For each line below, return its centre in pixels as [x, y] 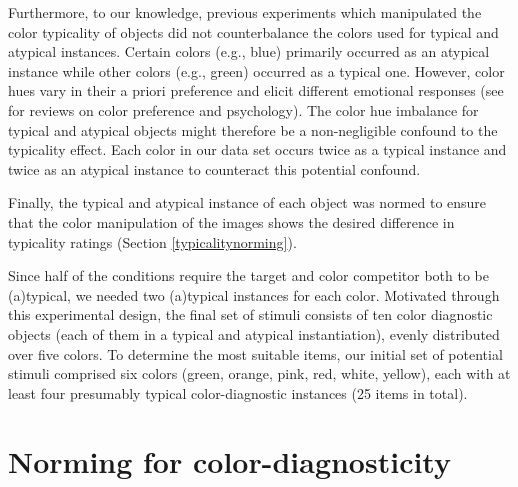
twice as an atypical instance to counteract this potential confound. [214, 168]
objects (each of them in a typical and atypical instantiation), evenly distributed [254, 333]
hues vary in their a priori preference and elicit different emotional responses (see [256, 90]
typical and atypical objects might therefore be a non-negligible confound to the [253, 129]
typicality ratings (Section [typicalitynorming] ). [152, 241]
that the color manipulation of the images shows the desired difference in [231, 221]
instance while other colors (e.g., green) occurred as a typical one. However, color [256, 70]
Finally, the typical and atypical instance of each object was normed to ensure [247, 202]
